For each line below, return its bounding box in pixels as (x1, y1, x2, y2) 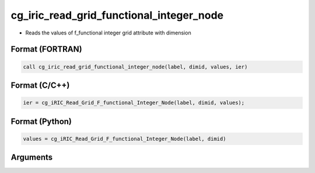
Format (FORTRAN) (10, 44, 82, 54)
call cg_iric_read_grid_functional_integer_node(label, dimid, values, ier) (23, 63, 248, 70)
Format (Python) (10, 116, 72, 126)
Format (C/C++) (10, 80, 70, 90)
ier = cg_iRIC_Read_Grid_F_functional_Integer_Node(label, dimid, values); (23, 99, 245, 106)
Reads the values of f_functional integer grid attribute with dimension (25, 29, 192, 36)
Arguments (10, 153, 53, 162)
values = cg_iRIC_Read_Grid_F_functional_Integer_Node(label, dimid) (23, 135, 226, 142)
